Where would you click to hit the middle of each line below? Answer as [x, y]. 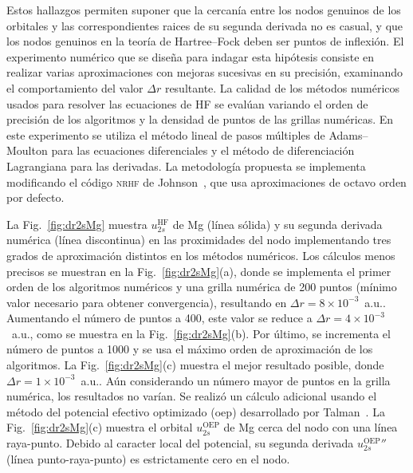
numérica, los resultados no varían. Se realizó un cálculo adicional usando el [192, 396]
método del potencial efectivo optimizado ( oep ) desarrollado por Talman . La [196, 411]
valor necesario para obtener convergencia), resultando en [147, 302]
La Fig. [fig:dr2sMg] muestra [77, 224]
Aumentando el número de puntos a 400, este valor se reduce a [159, 318]
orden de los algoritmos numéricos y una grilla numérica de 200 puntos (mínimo [202, 287]
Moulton [27, 150]
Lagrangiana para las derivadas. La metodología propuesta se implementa [186, 166]
